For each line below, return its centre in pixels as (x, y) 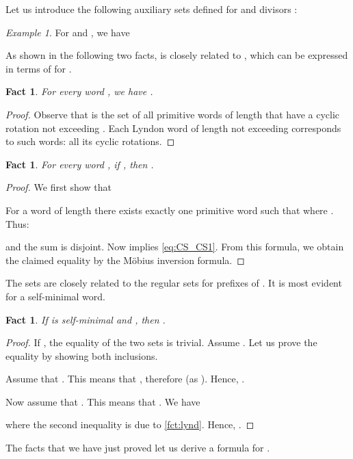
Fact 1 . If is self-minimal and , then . (86, 319)
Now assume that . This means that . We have (103, 401)
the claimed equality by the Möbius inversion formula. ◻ (125, 260)
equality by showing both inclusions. (82, 355)
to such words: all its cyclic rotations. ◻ (90, 141)
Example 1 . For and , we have (68, 32)
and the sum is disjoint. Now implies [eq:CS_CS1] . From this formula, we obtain (175, 247)
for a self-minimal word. (55, 296)
